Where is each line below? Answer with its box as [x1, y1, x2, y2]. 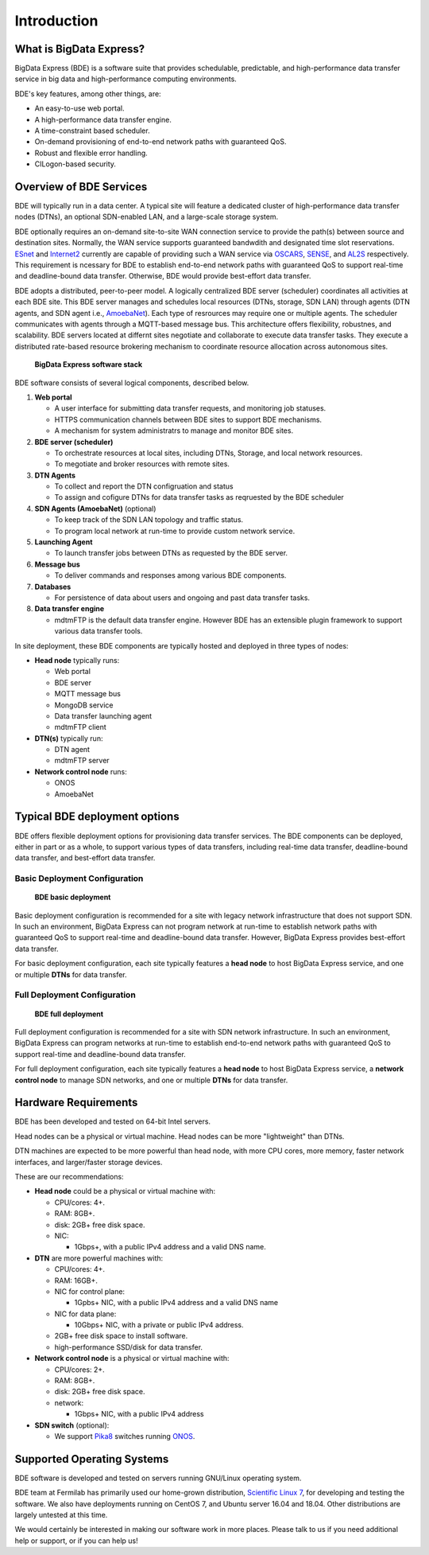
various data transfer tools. [54, 626, 143, 636]
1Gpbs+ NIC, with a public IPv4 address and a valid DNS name [74, 1298, 278, 1308]
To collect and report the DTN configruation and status [54, 481, 234, 491]
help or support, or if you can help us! [14, 1536, 138, 1545]
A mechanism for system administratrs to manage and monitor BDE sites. [54, 426, 294, 435]
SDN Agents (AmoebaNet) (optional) [34, 504, 157, 513]
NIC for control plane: [54, 1286, 126, 1296]
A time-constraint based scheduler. [34, 126, 150, 135]
